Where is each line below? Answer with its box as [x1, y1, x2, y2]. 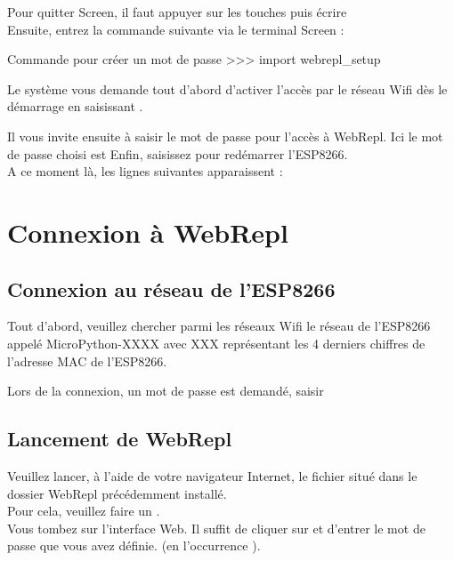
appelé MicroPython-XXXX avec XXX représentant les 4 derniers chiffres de [7, 333, 426, 352]
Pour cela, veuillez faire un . [7, 501, 160, 520]
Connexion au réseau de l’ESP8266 [7, 275, 336, 302]
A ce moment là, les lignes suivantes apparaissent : [7, 162, 283, 180]
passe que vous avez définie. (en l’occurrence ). [7, 536, 261, 555]
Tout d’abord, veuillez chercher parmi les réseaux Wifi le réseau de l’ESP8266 [7, 317, 431, 335]
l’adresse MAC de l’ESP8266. [7, 351, 167, 370]
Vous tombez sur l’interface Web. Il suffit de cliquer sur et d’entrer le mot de [7, 518, 426, 537]
